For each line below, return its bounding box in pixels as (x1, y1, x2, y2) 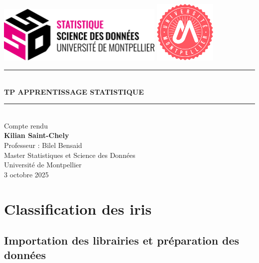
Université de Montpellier (4, 159, 82, 170)
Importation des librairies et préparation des (4, 233, 240, 248)
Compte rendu (4, 120, 48, 131)
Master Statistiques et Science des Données (4, 149, 135, 160)
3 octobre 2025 (4, 169, 49, 179)
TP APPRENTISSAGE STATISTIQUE (4, 86, 144, 97)
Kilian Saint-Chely (4, 130, 69, 140)
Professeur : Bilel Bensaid (4, 139, 82, 150)
